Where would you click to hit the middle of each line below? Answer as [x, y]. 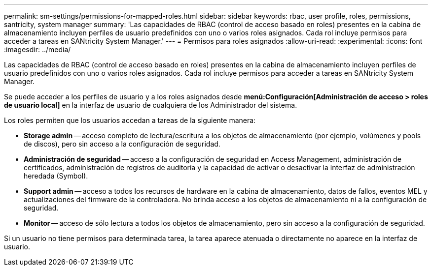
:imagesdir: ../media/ [37, 49]
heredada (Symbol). [56, 176]
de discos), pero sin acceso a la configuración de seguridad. [122, 144]
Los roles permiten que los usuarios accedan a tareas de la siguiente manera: [130, 120]
